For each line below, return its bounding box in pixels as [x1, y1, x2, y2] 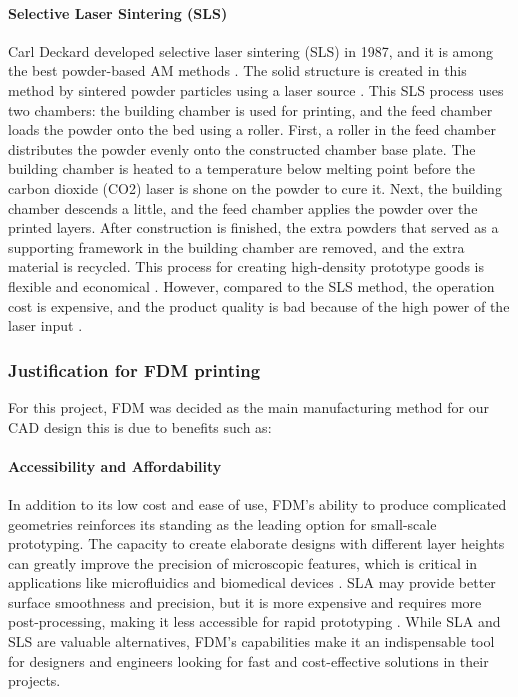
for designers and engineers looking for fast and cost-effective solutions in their [8, 650, 489, 671]
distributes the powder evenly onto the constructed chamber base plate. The [8, 138, 476, 159]
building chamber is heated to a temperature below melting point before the [8, 158, 475, 179]
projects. [8, 670, 61, 691]
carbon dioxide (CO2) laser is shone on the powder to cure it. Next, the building [8, 177, 502, 198]
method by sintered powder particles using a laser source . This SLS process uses [8, 79, 504, 100]
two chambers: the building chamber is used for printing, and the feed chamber [8, 99, 493, 120]
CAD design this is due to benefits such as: [8, 416, 272, 437]
